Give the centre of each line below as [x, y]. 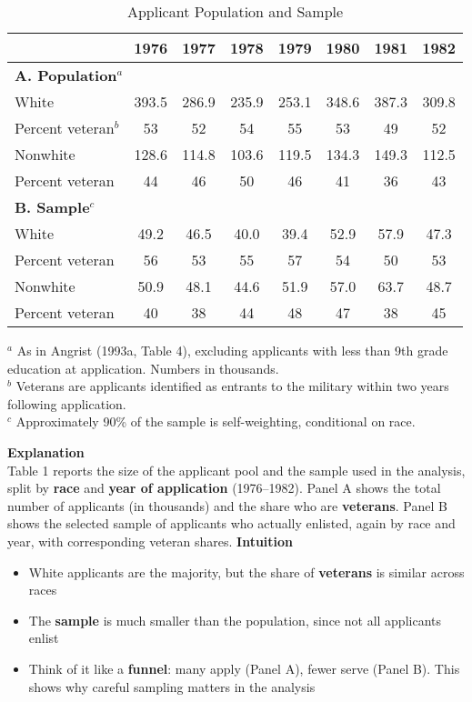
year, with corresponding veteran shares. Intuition [151, 541]
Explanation [46, 451]
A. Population [66, 75]
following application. [67, 403]
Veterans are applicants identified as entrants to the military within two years [232, 386]
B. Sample [52, 207]
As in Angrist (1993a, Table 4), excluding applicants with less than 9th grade [232, 350]
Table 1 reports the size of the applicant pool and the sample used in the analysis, [236, 470]
